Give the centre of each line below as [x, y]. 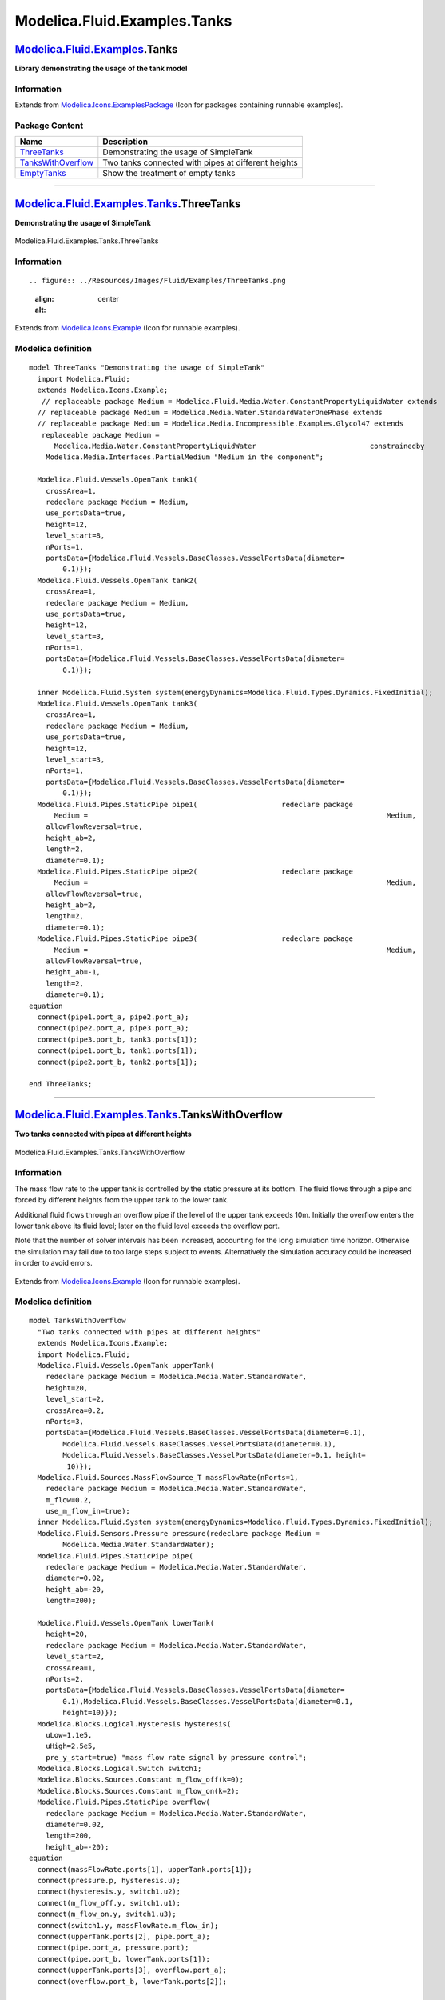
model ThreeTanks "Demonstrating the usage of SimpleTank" [147, 368]
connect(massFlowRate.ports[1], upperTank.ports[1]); [145, 1869]
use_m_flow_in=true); [88, 1511]
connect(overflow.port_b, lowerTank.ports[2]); [132, 1981]
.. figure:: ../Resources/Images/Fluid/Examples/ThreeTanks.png [158, 281]
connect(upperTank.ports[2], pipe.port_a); [124, 1936]
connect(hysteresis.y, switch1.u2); [109, 1892]
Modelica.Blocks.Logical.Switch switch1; [119, 1769]
